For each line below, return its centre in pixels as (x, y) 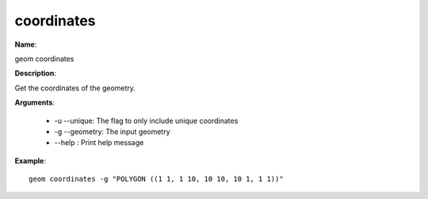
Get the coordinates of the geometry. (75, 88)
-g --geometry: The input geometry (112, 132)
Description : (36, 73)
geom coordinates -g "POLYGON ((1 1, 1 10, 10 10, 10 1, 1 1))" (157, 179)
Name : (26, 44)
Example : (31, 161)
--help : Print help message (99, 143)
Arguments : (35, 102)
